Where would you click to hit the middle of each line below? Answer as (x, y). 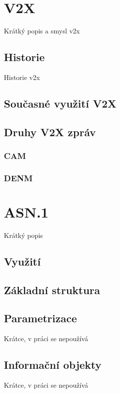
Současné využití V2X (60, 103)
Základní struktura (52, 290)
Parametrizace (40, 318)
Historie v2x (22, 77)
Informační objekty (53, 365)
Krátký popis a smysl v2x (42, 31)
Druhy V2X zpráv (50, 132)
